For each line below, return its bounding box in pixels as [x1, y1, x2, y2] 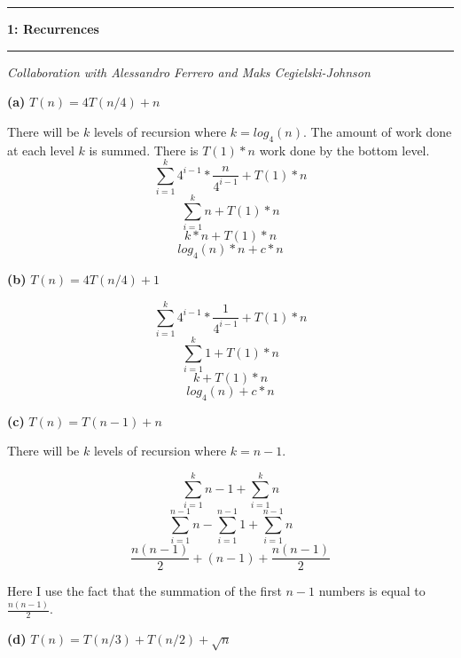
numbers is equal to [318, 582, 426, 600]
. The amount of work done [303, 122, 452, 140]
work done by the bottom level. [259, 140, 430, 159]
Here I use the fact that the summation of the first [7, 582, 282, 600]
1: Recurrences [7, 20, 99, 37]
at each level [7, 140, 74, 159]
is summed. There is [89, 140, 199, 159]
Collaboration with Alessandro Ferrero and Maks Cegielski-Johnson [7, 62, 371, 81]
